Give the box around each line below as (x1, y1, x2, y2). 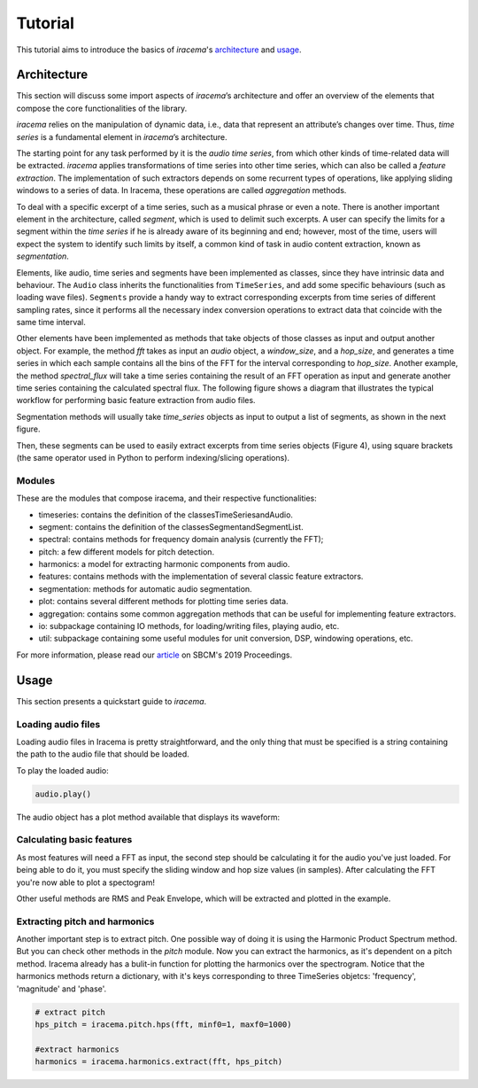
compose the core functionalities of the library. (16, 103, 188, 113)
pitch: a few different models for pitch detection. (38, 546, 215, 557)
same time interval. (16, 317, 86, 328)
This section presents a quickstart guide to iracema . (16, 696, 207, 706)
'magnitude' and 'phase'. (16, 983, 107, 994)
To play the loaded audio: (16, 765, 110, 775)
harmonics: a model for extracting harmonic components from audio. (38, 559, 290, 570)
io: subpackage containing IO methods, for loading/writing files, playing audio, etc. (38, 621, 340, 632)
